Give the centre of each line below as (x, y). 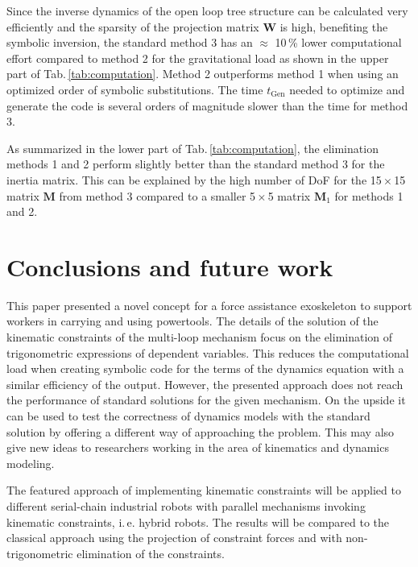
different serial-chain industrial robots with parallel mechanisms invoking (186, 505)
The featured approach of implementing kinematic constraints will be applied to (204, 490)
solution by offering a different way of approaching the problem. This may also (201, 431)
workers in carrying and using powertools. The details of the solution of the (192, 321)
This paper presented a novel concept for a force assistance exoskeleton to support (209, 305)
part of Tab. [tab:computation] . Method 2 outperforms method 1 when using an (203, 74)
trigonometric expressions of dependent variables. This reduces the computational (208, 352)
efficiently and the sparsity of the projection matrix (133, 26)
